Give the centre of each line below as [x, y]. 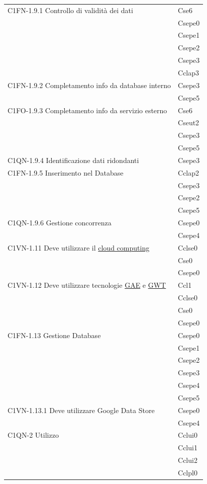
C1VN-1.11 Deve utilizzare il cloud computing [79, 247]
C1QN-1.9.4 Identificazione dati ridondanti [73, 160]
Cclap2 [189, 172]
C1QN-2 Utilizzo [33, 435]
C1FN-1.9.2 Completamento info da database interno [89, 85]
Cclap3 [189, 72]
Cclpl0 [188, 472]
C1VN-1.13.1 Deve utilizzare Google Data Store [81, 410]
